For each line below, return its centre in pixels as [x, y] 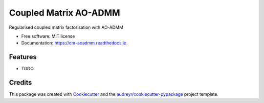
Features [23, 57]
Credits [21, 83]
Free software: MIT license [48, 36]
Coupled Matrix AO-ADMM [65, 13]
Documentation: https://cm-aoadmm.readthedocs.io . [75, 43]
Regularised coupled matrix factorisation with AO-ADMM [66, 27]
